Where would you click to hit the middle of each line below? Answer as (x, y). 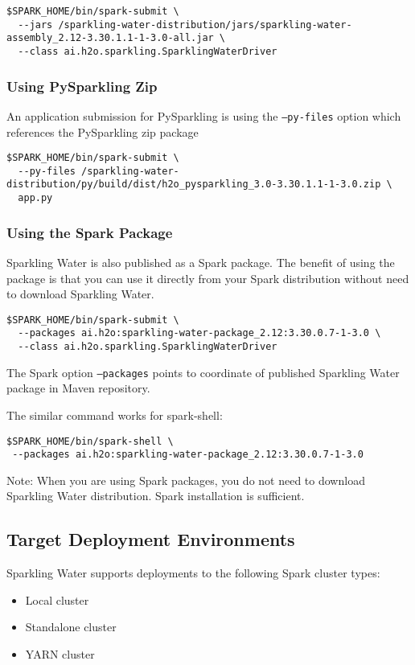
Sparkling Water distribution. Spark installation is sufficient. (156, 496)
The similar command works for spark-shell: (115, 415)
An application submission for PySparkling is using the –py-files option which (204, 115)
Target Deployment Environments (151, 539)
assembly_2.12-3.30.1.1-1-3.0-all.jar (110, 38)
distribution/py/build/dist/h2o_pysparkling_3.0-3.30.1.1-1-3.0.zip (194, 185)
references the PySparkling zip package (103, 131)
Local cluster (57, 599)
